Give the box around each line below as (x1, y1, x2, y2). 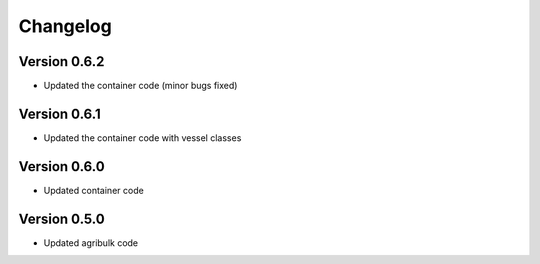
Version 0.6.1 (18, 105, 101, 122)
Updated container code (43, 184, 144, 196)
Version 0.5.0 (18, 210, 105, 227)
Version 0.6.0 (18, 158, 105, 175)
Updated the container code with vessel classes (43, 131, 242, 144)
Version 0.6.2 (18, 53, 105, 70)
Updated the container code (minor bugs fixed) (43, 80, 238, 92)
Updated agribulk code (43, 236, 139, 249)
